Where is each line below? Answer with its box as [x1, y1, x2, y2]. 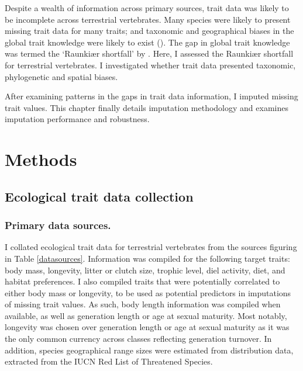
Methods [5, 147, 77, 171]
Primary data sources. [5, 218, 111, 233]
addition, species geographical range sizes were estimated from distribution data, [5, 344, 294, 356]
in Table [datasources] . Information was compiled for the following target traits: [5, 252, 290, 264]
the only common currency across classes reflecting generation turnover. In [5, 332, 272, 345]
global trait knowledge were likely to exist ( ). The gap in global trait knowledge [5, 36, 290, 48]
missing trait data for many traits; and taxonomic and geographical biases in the [5, 25, 294, 37]
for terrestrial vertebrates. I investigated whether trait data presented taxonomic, [5, 58, 296, 71]
